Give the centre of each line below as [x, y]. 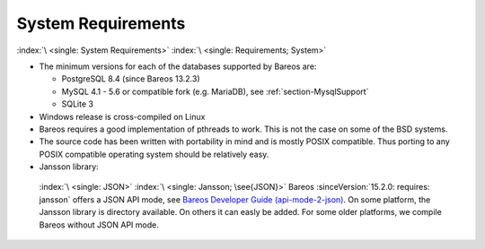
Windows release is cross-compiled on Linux [122, 116]
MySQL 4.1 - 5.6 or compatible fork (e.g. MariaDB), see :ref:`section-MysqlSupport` [215, 91]
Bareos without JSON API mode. [99, 225]
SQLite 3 [78, 104]
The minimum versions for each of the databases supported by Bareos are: [178, 66]
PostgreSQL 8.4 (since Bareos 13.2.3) [131, 79]
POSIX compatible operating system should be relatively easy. [154, 154]
